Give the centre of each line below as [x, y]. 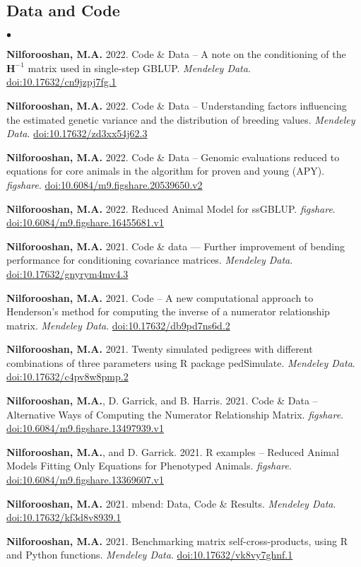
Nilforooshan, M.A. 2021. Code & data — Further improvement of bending [176, 246]
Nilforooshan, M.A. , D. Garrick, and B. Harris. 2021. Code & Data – [162, 401]
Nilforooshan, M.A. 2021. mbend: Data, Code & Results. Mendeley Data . [171, 503]
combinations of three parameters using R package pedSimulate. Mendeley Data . [181, 362]
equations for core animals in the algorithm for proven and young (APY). [166, 171]
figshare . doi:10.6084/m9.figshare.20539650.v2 [105, 184]
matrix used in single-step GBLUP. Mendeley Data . [139, 68]
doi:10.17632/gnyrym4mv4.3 [67, 273]
